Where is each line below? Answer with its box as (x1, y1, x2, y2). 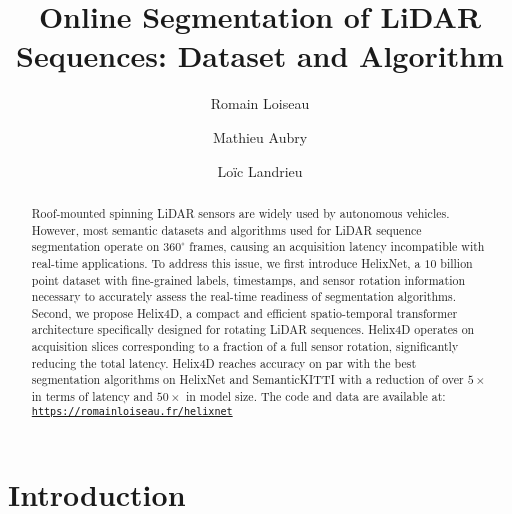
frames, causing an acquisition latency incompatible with (189, 238, 485, 255)
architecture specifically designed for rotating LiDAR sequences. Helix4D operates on (31, 321, 475, 338)
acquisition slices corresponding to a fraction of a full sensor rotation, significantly (31, 338, 459, 355)
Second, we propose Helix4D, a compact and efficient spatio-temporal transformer (31, 304, 458, 321)
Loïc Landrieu (217, 160, 303, 181)
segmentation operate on (31, 238, 160, 255)
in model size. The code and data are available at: (185, 388, 446, 405)
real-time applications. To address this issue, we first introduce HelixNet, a (31, 254, 421, 271)
